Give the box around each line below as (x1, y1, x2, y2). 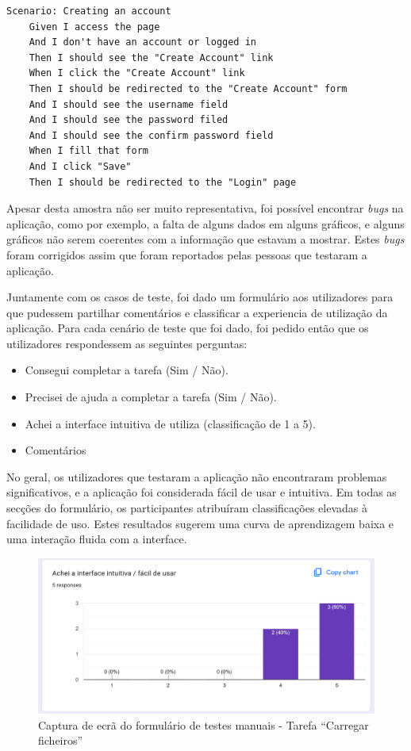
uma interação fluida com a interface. (6, 531, 187, 547)
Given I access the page (29, 21, 160, 33)
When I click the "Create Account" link (29, 67, 245, 79)
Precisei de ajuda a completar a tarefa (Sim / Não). (25, 389, 277, 405)
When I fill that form (29, 145, 148, 157)
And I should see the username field (29, 98, 229, 110)
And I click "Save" (29, 160, 132, 172)
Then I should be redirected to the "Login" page (29, 176, 297, 188)
